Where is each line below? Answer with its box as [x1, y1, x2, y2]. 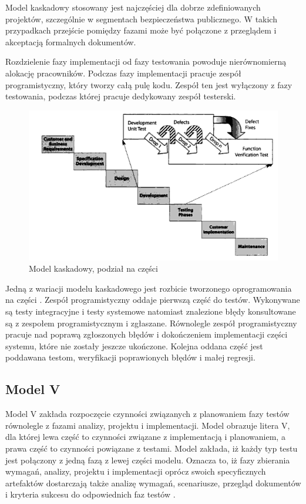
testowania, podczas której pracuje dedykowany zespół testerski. [5, 90, 236, 102]
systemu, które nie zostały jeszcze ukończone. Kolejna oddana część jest [5, 339, 263, 352]
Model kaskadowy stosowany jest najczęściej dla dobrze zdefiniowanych [5, 1, 261, 13]
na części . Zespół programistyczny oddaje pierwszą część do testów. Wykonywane [5, 293, 300, 306]
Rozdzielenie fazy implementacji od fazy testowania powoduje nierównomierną [5, 55, 287, 68]
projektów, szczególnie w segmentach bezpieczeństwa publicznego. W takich [5, 12, 277, 25]
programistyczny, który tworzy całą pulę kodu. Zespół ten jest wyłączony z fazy [5, 78, 292, 91]
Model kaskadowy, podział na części [29, 262, 158, 275]
